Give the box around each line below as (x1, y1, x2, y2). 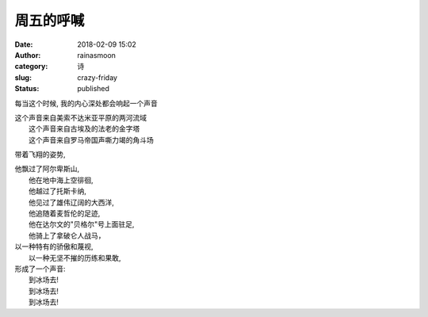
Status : (14, 84, 40, 94)
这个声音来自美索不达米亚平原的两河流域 (14, 113, 147, 122)
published (77, 84, 110, 94)
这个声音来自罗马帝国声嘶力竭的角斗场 (29, 135, 154, 144)
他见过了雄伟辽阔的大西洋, (29, 197, 115, 207)
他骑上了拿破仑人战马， (29, 231, 105, 240)
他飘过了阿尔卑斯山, (14, 164, 80, 174)
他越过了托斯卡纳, (29, 186, 87, 196)
